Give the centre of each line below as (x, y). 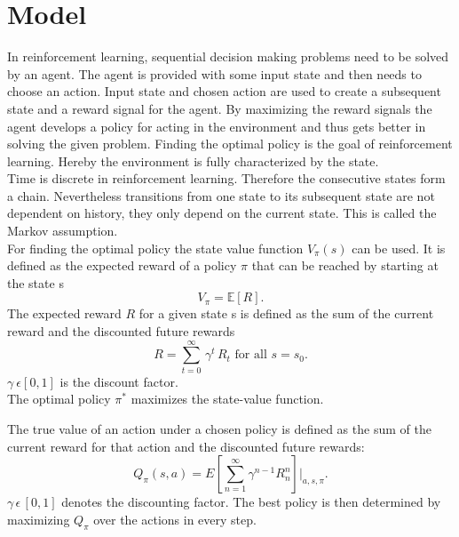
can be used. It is (399, 248)
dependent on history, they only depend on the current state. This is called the (222, 213)
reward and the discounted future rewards (121, 331)
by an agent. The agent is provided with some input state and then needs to (214, 73)
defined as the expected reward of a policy (122, 265)
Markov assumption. (63, 231)
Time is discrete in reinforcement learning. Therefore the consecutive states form (226, 178)
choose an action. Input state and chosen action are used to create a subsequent (224, 91)
